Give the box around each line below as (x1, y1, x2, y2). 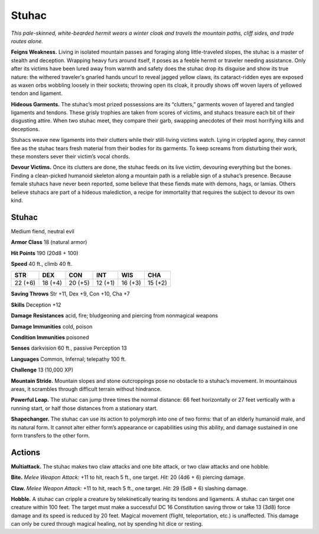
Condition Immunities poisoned (11, 334, 89, 341)
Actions (11, 447, 41, 457)
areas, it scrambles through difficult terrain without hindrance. (11, 385, 162, 392)
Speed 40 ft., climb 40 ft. (11, 261, 73, 268)
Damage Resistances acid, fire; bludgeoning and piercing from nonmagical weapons (11, 312, 219, 319)
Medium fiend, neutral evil (11, 227, 75, 235)
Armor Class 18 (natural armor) (11, 239, 87, 246)
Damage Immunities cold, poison (11, 323, 93, 330)
